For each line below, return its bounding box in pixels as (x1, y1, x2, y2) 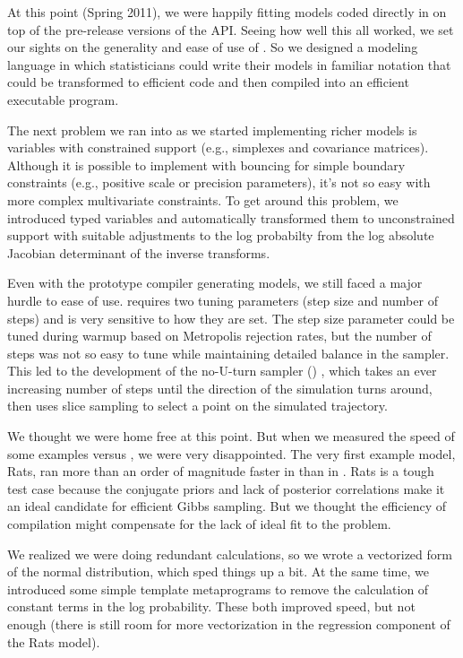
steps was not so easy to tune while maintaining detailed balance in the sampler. (7, 343, 450, 362)
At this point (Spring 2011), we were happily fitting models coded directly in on (7, 3, 447, 21)
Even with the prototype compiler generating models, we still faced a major (7, 273, 423, 292)
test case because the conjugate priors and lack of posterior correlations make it (7, 479, 445, 498)
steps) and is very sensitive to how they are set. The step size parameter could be (7, 308, 455, 327)
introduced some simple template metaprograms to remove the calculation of (7, 579, 429, 598)
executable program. (7, 90, 119, 108)
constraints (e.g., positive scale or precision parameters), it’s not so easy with (7, 173, 431, 192)
